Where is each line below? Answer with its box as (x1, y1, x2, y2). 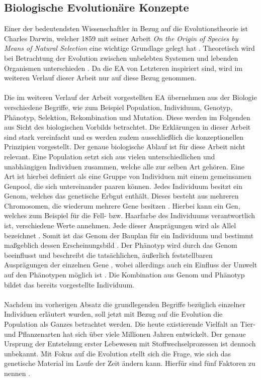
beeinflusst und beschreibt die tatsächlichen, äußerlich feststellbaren (4, 249, 213, 260)
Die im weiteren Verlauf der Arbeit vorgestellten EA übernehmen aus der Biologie (4, 92, 257, 103)
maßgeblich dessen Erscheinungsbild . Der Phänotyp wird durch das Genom (4, 240, 237, 250)
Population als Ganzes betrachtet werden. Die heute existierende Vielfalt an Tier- (4, 319, 255, 329)
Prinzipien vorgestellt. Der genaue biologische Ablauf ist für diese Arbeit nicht (4, 141, 245, 152)
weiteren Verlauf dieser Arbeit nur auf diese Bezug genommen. (4, 72, 197, 83)
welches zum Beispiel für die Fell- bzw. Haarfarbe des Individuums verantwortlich (4, 210, 255, 221)
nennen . (4, 367, 31, 378)
